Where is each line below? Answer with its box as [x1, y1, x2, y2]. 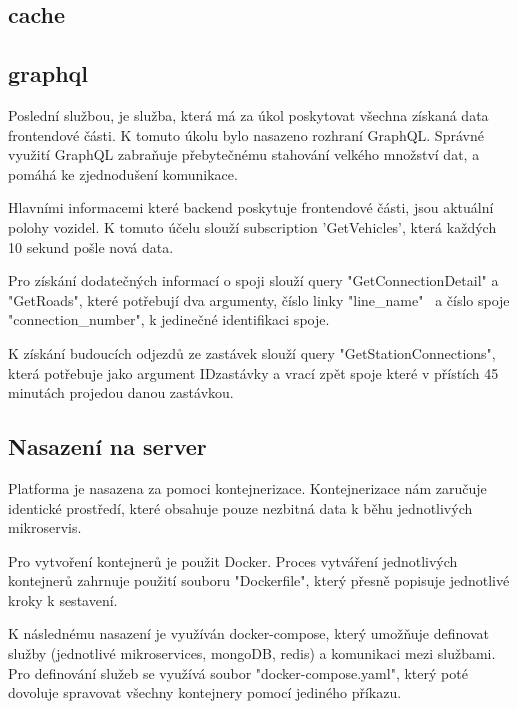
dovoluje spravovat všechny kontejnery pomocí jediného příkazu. [8, 682, 402, 703]
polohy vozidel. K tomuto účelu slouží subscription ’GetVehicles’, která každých [8, 216, 497, 237]
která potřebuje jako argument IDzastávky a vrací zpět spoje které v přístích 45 [8, 362, 499, 383]
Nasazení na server [8, 431, 207, 462]
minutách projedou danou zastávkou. [8, 382, 234, 403]
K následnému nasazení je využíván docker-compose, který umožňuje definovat [8, 623, 489, 644]
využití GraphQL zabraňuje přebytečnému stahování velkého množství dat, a [8, 144, 480, 165]
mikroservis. [8, 517, 82, 538]
